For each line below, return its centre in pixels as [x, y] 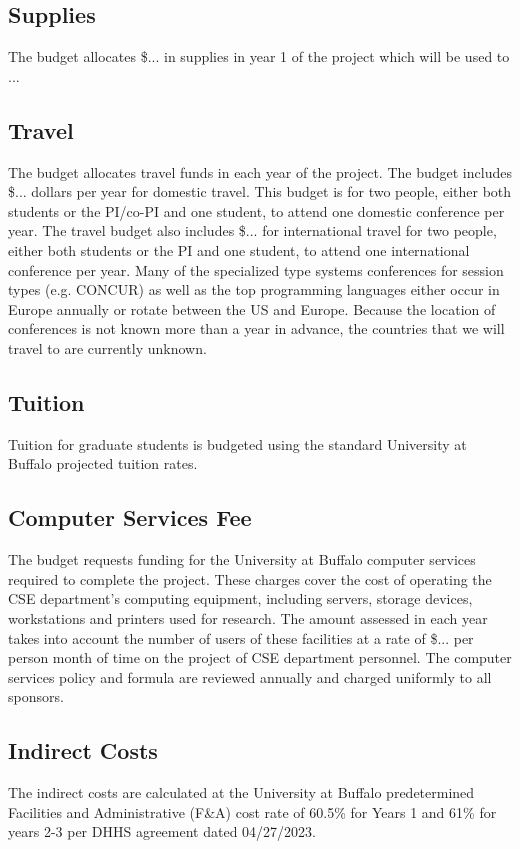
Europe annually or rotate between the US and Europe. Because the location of [252, 308]
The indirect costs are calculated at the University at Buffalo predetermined [241, 792]
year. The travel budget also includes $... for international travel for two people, [252, 230]
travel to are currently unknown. [107, 347]
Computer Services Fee [130, 517]
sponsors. [36, 696]
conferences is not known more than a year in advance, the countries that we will [256, 328]
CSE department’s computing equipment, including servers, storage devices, [240, 598]
